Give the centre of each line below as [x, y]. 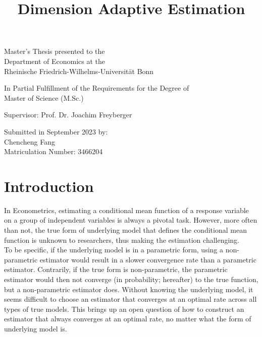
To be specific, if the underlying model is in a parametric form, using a [114, 250]
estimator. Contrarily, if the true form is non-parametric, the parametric [116, 269]
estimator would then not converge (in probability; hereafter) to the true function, [131, 279]
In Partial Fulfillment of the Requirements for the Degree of [97, 88]
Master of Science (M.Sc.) [44, 97]
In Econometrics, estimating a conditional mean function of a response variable [126, 210]
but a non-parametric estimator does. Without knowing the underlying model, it [129, 289]
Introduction [49, 186]
